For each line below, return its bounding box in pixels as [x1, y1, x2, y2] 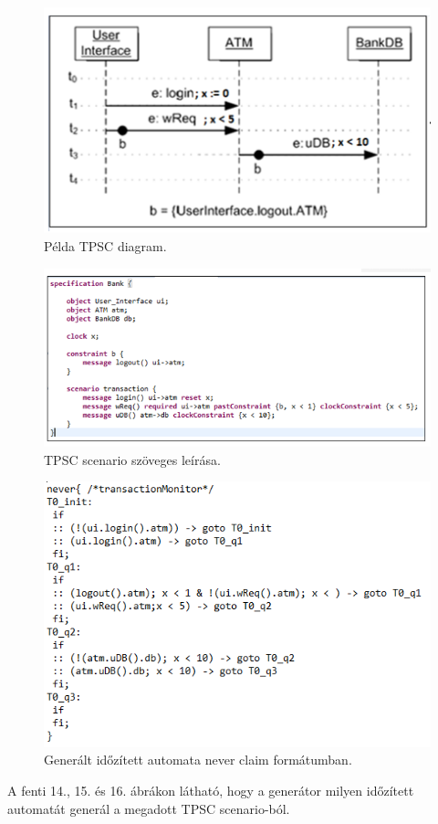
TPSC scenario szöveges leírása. [44, 449, 221, 469]
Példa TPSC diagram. [44, 236, 167, 255]
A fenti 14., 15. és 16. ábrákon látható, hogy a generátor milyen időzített [7, 780, 414, 799]
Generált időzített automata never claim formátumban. [44, 750, 352, 769]
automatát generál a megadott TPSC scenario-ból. [7, 798, 290, 818]
